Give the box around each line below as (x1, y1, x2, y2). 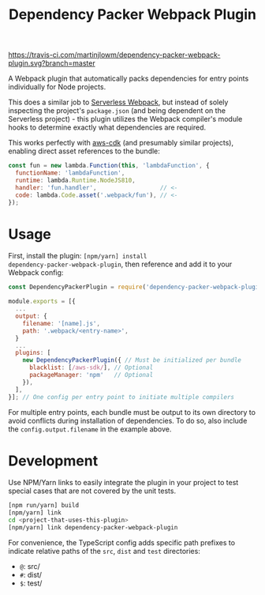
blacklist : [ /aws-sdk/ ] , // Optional (28, 363, 154, 372)
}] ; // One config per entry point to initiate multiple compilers (8, 393, 235, 401)
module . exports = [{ (8, 298, 77, 306)
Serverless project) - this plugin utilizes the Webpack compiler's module (8, 115, 243, 124)
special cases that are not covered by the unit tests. (8, 486, 176, 495)
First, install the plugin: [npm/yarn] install (8, 251, 147, 261)
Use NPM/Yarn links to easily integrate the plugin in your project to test (8, 478, 239, 488)
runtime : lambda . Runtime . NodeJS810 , (15, 176, 136, 184)
